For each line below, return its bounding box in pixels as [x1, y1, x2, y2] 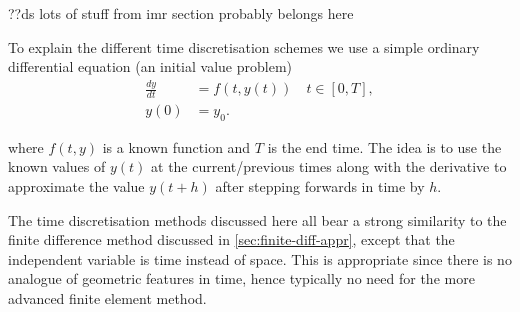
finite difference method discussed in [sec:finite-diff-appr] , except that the [8, 229, 455, 250]
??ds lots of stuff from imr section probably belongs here [8, 3, 354, 23]
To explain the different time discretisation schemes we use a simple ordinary [8, 36, 480, 57]
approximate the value [8, 175, 145, 196]
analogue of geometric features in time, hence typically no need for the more [8, 268, 475, 289]
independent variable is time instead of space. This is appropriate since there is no [8, 248, 512, 269]
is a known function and [102, 136, 251, 157]
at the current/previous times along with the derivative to [151, 156, 507, 177]
